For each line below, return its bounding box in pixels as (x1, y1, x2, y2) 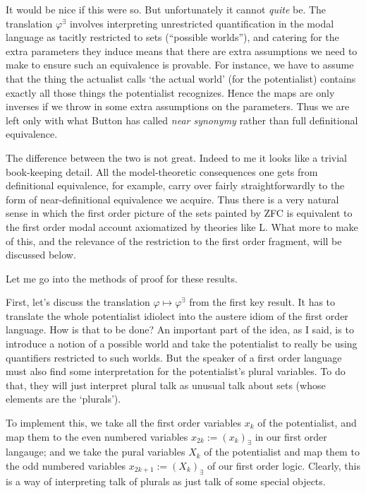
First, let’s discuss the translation (6, 295, 150, 309)
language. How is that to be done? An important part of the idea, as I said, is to (6, 322, 354, 337)
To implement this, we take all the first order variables (6, 415, 242, 430)
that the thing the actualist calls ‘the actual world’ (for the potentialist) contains (6, 71, 356, 85)
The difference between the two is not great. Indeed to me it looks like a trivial (6, 150, 347, 165)
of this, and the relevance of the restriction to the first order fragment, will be (6, 233, 342, 248)
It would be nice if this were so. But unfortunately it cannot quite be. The (6, 2, 327, 16)
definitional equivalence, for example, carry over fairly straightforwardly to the (6, 178, 345, 193)
